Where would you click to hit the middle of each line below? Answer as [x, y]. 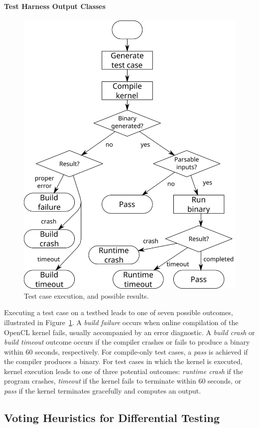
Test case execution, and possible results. [86, 295]
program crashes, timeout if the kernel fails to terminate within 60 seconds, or [123, 381]
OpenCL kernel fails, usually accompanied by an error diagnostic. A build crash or [129, 332]
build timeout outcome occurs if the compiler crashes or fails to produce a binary [127, 342]
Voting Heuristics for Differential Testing [112, 418]
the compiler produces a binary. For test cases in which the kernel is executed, [123, 361]
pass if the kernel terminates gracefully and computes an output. [103, 391]
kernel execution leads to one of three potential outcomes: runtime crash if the [124, 371]
